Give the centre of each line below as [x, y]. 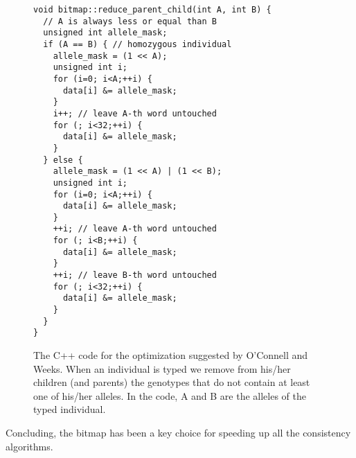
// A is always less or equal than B [130, 21]
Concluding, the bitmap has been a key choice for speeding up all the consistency [178, 432]
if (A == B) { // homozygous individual [137, 44]
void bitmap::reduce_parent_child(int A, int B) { [152, 10]
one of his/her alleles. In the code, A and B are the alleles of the [170, 395]
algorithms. [29, 446]
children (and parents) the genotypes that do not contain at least [172, 382]
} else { [63, 160]
